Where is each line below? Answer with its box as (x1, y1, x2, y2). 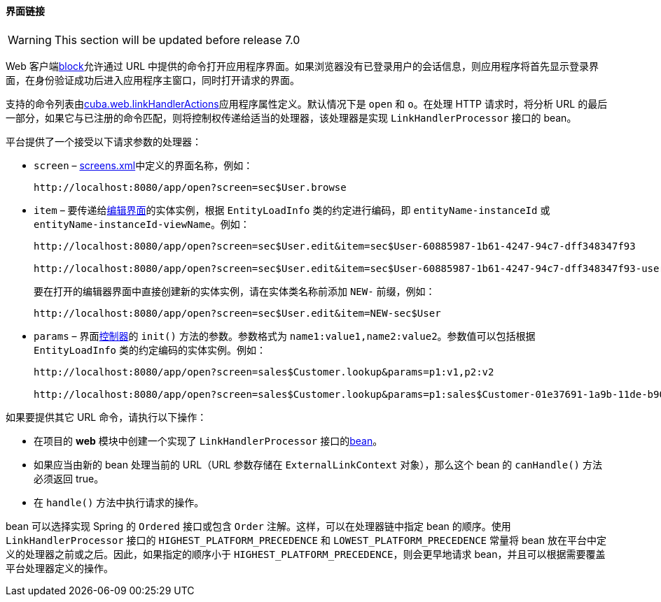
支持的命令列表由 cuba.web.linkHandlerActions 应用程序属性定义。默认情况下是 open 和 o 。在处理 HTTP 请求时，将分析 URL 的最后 (6, 97, 608, 110)
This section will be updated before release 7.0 (54, 32, 300, 47)
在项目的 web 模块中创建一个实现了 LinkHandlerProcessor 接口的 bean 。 (34, 434, 383, 447)
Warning (8, 32, 52, 47)
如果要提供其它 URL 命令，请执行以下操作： (6, 410, 207, 423)
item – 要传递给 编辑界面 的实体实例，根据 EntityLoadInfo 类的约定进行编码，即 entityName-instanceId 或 (34, 203, 550, 216)
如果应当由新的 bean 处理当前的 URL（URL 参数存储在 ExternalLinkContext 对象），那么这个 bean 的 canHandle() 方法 (34, 458, 602, 471)
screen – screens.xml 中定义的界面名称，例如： (34, 159, 253, 171)
